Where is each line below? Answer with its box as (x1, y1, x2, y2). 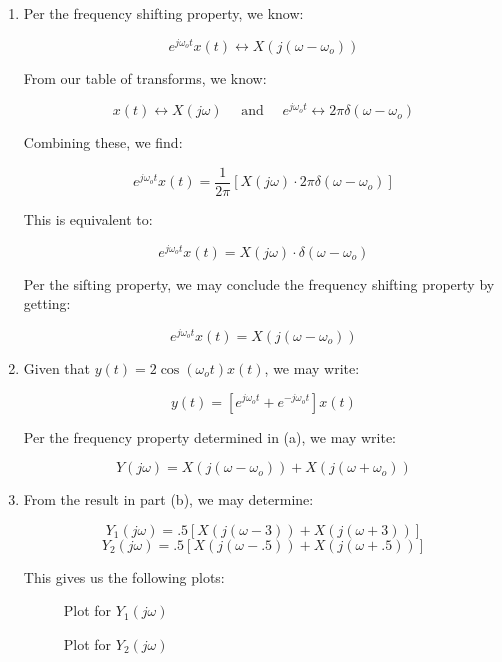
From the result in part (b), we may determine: (23, 489, 314, 510)
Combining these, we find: (23, 132, 183, 153)
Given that (23, 357, 91, 378)
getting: (23, 293, 71, 314)
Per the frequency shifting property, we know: (23, 3, 304, 23)
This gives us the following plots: (23, 566, 225, 587)
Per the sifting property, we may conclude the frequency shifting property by (23, 273, 495, 294)
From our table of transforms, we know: (23, 67, 267, 88)
